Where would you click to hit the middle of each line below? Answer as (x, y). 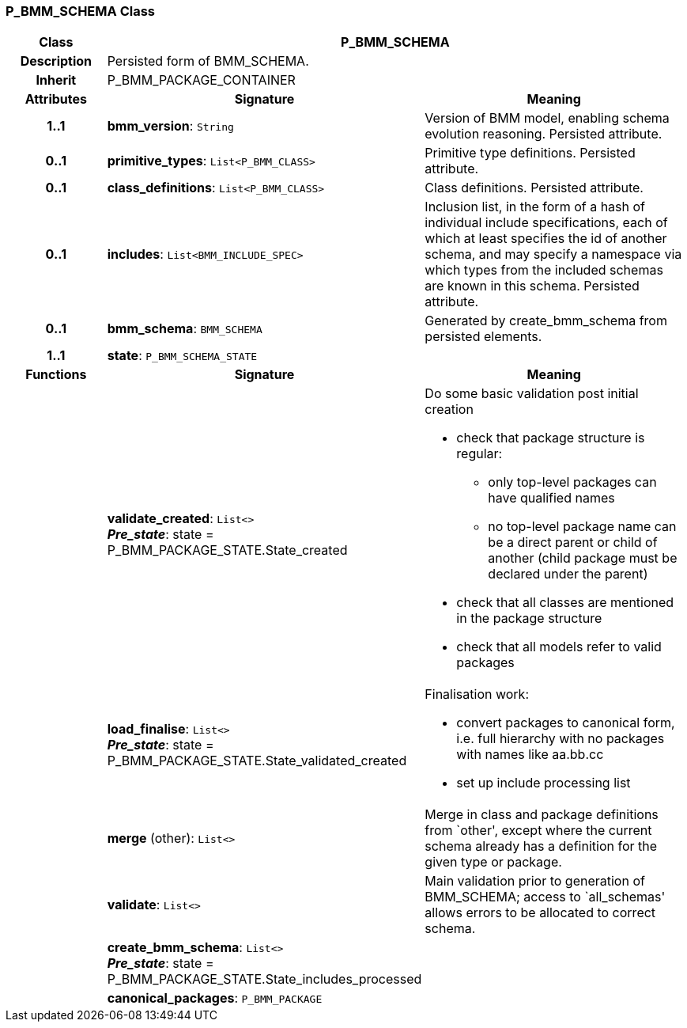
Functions (56, 375)
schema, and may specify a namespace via (553, 254)
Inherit (56, 80)
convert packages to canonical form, (566, 723)
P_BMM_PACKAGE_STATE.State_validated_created (257, 761)
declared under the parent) (568, 574)
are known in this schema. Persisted (532, 286)
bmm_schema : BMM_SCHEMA (185, 329)
